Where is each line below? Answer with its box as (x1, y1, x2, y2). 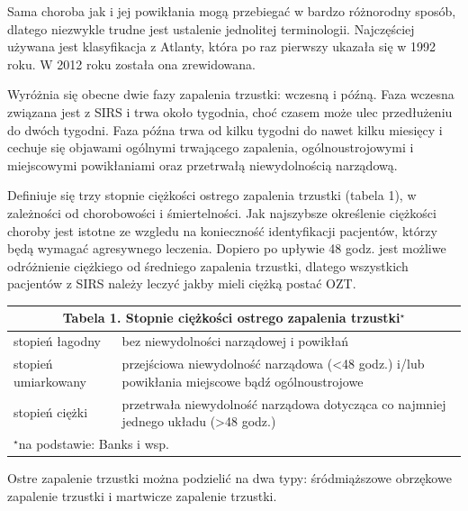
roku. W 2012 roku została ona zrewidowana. (7, 54, 256, 73)
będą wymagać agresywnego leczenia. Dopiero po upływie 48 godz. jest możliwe (7, 239, 446, 258)
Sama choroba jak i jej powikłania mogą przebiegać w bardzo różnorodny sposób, (7, 2, 456, 20)
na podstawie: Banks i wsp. (18, 433, 169, 452)
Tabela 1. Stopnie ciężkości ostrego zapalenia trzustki (62, 308, 400, 327)
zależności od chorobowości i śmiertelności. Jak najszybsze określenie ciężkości (7, 203, 436, 222)
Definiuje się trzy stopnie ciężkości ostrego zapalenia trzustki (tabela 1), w (7, 186, 417, 205)
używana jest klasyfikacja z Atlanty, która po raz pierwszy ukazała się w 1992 (7, 37, 436, 56)
